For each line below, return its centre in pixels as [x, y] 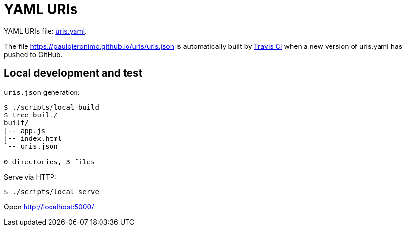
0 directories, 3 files [50, 162]
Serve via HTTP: [30, 177]
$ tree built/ [31, 115]
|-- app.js [25, 130]
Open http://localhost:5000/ [49, 207]
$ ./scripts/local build [51, 107]
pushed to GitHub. [33, 54]
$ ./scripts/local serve [51, 192]
